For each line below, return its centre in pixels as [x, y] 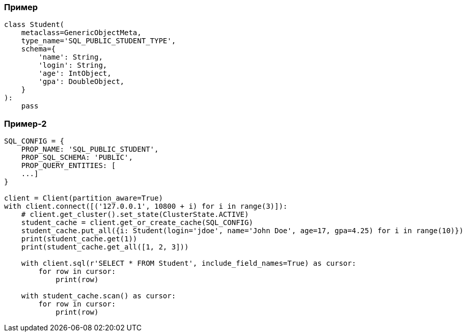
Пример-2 [25, 123]
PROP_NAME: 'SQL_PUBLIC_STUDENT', [90, 149]
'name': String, [71, 57]
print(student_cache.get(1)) [79, 239]
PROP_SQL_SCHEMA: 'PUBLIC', [77, 158]
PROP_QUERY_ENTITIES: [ [68, 166]
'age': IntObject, [75, 74]
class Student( [34, 25]
